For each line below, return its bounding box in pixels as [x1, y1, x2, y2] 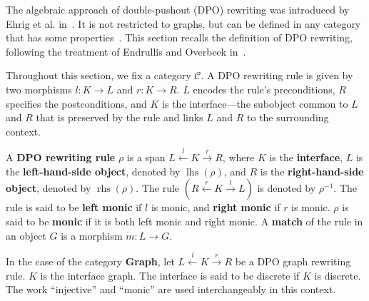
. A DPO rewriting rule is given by [201, 68, 353, 83]
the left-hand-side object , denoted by [6, 163, 181, 178]
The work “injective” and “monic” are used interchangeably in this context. [6, 282, 336, 297]
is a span [126, 150, 166, 165]
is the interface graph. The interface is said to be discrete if [40, 267, 300, 282]
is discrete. [314, 267, 361, 282]
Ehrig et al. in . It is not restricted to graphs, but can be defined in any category [6, 16, 361, 31]
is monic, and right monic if [151, 200, 280, 215]
